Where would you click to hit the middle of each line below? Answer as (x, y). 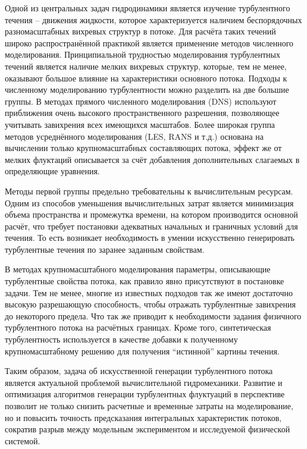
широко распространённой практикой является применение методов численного (149, 43)
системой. (23, 440)
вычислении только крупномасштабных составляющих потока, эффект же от (143, 148)
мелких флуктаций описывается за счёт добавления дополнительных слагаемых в (152, 159)
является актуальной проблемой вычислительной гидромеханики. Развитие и (144, 382)
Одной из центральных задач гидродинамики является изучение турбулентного (148, 8)
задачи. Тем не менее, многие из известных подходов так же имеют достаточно (149, 292)
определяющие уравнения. (52, 171)
